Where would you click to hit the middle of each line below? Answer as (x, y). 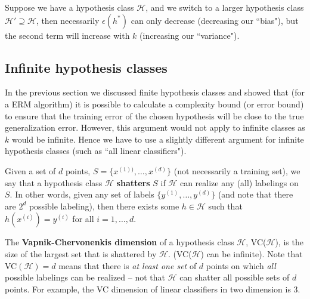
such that (225, 206)
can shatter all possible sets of (235, 277)
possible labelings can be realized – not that (85, 277)
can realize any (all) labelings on (239, 182)
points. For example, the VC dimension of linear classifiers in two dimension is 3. (153, 289)
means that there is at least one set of (128, 265)
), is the (289, 242)
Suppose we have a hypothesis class (69, 7)
